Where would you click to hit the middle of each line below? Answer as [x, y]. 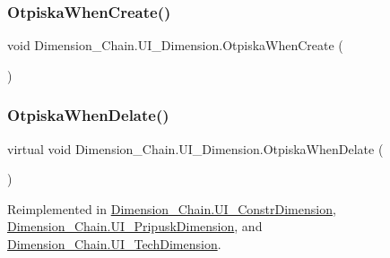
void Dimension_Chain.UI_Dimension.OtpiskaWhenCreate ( [175, 45]
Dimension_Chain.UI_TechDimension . [114, 244]
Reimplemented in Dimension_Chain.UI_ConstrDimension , [172, 208]
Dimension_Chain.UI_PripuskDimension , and [135, 226]
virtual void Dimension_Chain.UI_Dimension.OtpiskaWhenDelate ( [195, 148]
